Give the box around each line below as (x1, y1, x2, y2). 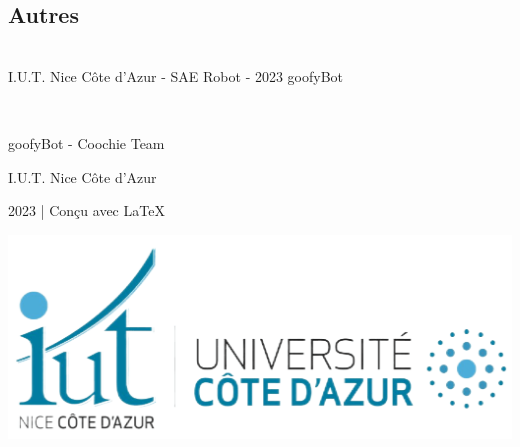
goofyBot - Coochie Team (8, 132, 165, 153)
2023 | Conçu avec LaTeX (8, 200, 165, 221)
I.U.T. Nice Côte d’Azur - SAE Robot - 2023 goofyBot (8, 65, 344, 86)
